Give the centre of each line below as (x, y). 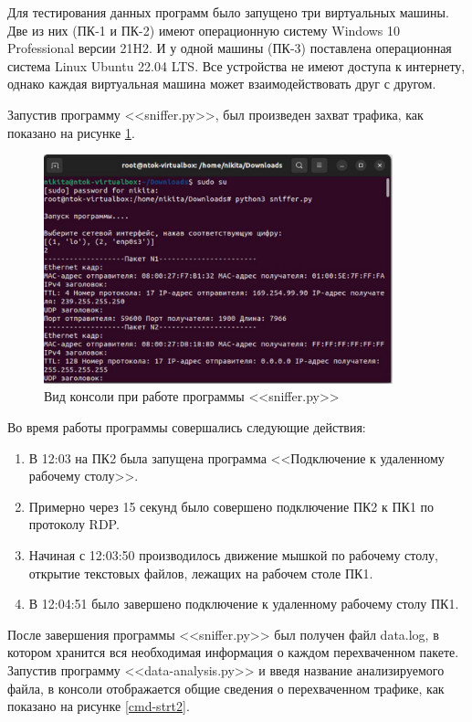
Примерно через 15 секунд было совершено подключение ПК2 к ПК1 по (231, 506)
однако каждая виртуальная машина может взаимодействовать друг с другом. (222, 84)
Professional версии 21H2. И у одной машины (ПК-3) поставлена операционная (230, 48)
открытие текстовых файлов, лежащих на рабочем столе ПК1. (201, 573)
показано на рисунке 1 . (71, 132)
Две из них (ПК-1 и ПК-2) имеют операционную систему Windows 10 (204, 30)
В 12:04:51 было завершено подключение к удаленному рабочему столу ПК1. (244, 604)
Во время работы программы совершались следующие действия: (187, 427)
